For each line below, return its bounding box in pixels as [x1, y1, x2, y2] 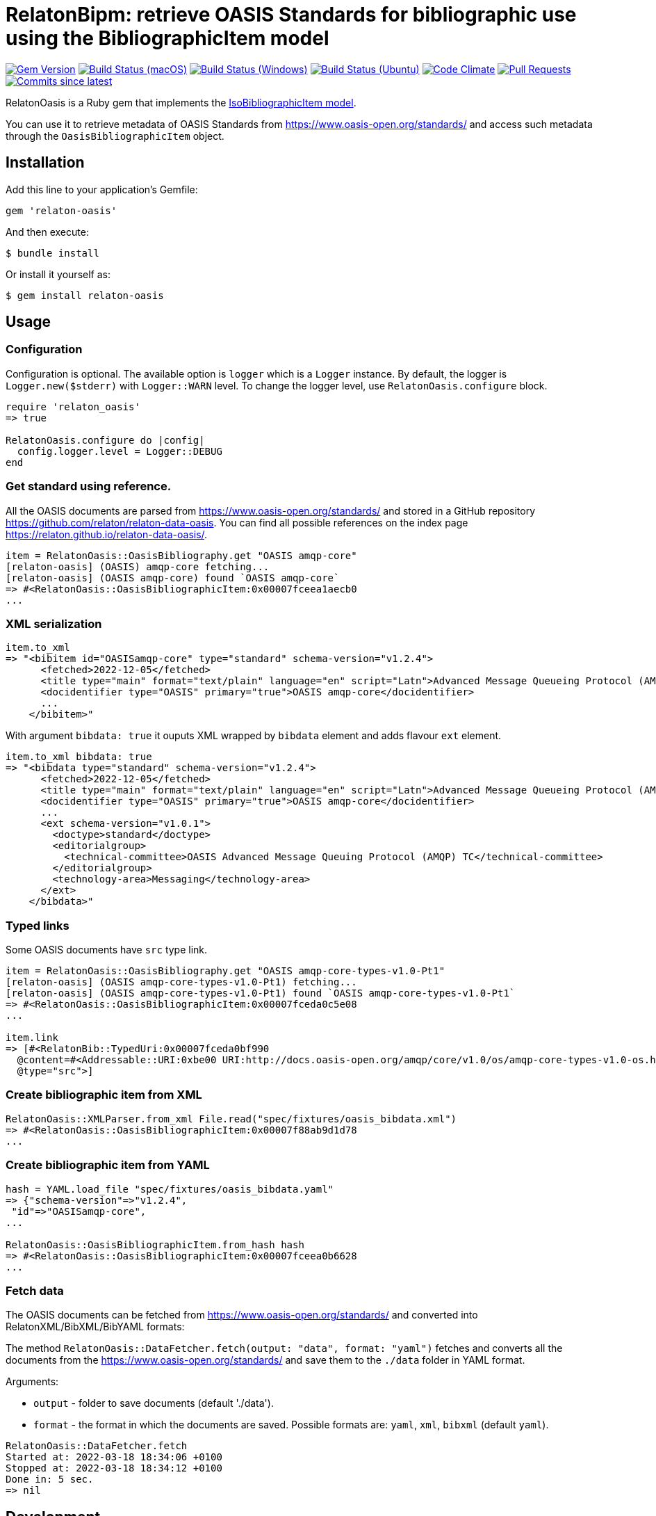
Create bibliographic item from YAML [6, 1158, 210, 1172]
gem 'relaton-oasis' [6, 204, 117, 216]
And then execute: [6, 225, 89, 238]
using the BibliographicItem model [6, 26, 329, 50]
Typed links [6, 918, 69, 933]
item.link [6, 1032, 58, 1044]
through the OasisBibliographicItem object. [6, 129, 224, 142]
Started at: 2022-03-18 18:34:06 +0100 [6, 1451, 222, 1463]
